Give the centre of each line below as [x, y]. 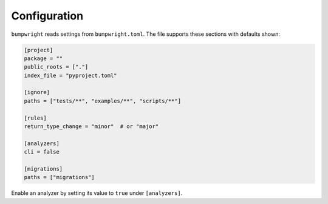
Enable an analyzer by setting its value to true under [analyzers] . [97, 193]
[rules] [35, 118]
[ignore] [37, 92]
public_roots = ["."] [56, 67]
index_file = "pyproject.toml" [71, 75]
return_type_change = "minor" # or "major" [91, 127]
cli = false [42, 152]
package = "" [43, 58]
